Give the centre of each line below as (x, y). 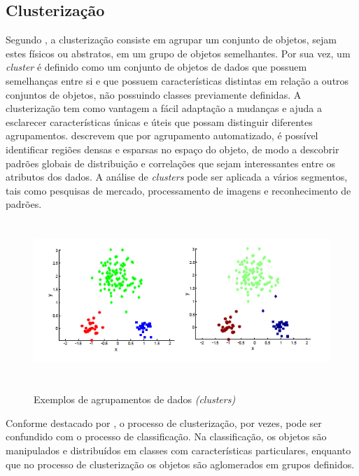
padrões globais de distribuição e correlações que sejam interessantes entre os (171, 163)
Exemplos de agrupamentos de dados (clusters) (135, 399)
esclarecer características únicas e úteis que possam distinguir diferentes (159, 121)
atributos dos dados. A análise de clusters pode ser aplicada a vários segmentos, (177, 177)
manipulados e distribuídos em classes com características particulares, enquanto (178, 450)
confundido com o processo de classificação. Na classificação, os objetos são (166, 436)
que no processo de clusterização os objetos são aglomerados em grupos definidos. (180, 464)
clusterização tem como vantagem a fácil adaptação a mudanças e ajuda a (164, 108)
